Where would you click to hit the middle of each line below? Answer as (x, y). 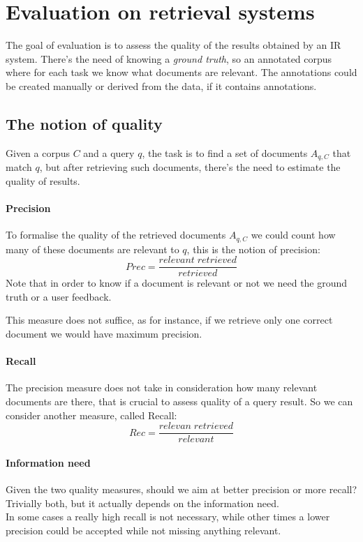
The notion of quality (84, 123)
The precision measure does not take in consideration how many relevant (162, 387)
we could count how (293, 235)
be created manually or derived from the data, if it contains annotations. (161, 85)
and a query (109, 152)
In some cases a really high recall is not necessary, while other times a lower (168, 517)
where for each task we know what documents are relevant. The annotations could (181, 72)
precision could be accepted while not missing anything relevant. (143, 530)
